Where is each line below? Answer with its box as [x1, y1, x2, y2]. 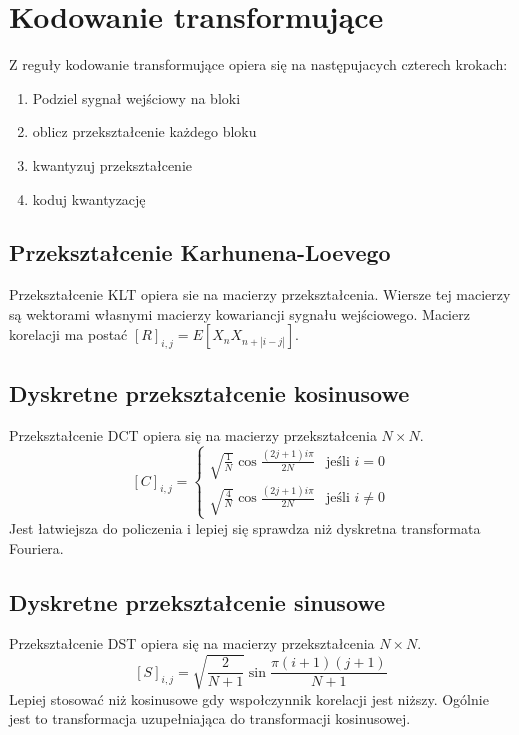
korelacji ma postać [9, 324, 128, 345]
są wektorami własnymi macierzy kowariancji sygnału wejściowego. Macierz [9, 303, 470, 324]
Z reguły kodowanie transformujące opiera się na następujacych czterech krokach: [9, 54, 508, 75]
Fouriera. [9, 537, 64, 558]
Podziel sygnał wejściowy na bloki [32, 87, 241, 108]
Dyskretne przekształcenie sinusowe [9, 586, 386, 617]
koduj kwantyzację [32, 188, 146, 209]
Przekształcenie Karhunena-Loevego [9, 237, 391, 268]
